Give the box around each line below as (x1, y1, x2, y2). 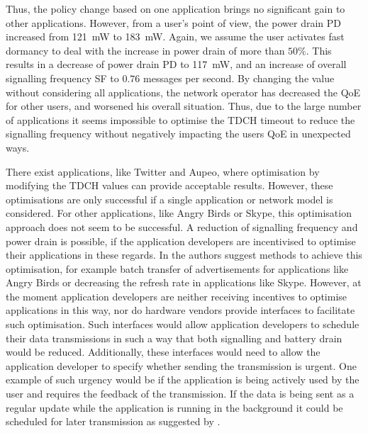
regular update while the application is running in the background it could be (6, 400, 343, 415)
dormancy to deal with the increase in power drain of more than (6, 43, 285, 57)
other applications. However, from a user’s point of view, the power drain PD (6, 15, 341, 30)
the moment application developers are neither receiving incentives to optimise (6, 288, 347, 303)
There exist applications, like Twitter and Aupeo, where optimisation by (6, 164, 320, 179)
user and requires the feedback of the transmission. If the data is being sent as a (6, 386, 355, 401)
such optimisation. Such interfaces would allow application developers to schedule (6, 317, 359, 332)
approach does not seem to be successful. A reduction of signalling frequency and (6, 219, 358, 234)
